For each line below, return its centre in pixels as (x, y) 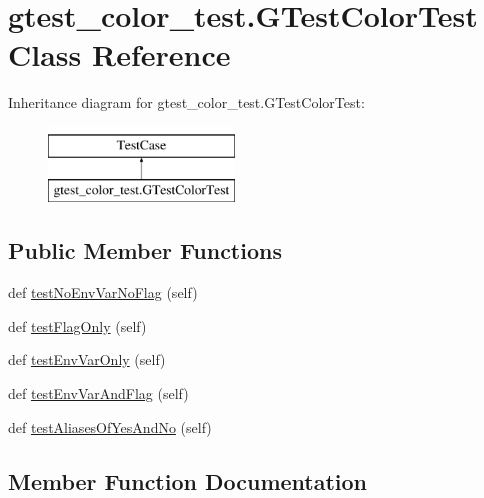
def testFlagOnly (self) (77, 325)
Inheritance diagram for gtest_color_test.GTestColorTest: (186, 102)
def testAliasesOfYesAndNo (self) (110, 426)
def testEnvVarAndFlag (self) (98, 393)
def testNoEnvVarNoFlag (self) (103, 292)
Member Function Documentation (188, 480)
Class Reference (119, 54)
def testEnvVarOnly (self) (87, 359)
